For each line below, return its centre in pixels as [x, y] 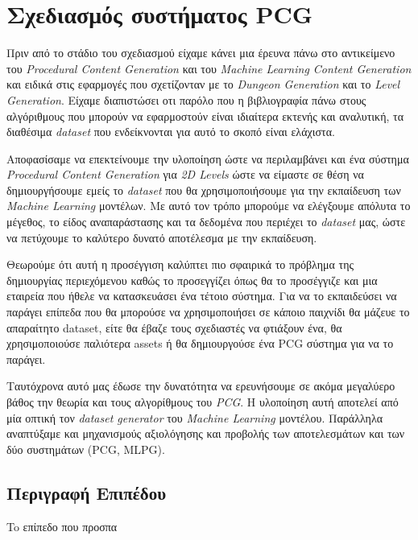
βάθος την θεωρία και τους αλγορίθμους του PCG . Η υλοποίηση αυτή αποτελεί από [203, 402]
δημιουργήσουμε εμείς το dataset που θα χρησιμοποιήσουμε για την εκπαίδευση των [204, 190]
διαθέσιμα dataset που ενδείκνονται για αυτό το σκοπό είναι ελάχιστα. [171, 132]
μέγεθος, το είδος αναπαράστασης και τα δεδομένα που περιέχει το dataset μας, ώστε [206, 222]
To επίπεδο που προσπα [62, 526]
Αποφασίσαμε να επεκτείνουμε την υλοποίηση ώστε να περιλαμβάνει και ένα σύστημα [208, 158]
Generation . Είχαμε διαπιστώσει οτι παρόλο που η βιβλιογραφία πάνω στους [186, 99]
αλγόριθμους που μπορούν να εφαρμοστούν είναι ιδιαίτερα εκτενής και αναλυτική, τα [205, 115]
